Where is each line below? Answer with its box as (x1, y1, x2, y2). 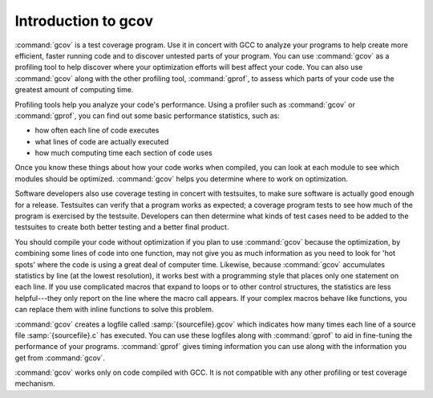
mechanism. (14, 379, 55, 388)
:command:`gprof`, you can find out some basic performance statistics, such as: (14, 111, 280, 120)
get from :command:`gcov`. (14, 353, 106, 363)
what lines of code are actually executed (34, 136, 169, 146)
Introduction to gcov (14, 12, 154, 30)
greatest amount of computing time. (14, 85, 134, 95)
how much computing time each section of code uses (34, 148, 212, 158)
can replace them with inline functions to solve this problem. (14, 305, 214, 315)
